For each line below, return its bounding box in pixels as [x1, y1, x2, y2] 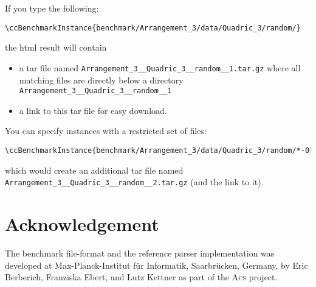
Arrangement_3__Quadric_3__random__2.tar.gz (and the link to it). [5, 175, 264, 188]
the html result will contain [5, 41, 107, 54]
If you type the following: [5, 2, 99, 14]
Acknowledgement [5, 211, 159, 236]
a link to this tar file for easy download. [19, 104, 167, 116]
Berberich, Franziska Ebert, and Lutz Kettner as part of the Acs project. [5, 271, 278, 283]
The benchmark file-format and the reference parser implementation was [5, 246, 275, 259]
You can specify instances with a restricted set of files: [5, 124, 207, 137]
